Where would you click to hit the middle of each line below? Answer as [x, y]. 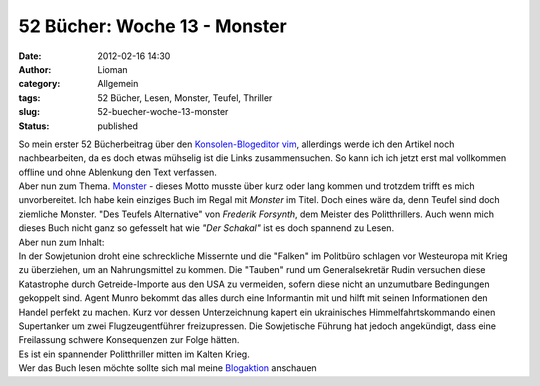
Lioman [113, 69]
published [118, 126]
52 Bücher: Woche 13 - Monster [152, 26]
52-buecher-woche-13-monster [163, 112]
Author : [35, 69]
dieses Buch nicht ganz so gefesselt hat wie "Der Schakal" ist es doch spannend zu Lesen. [206, 228]
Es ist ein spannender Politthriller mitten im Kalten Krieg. [134, 354]
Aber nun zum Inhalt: [61, 242]
